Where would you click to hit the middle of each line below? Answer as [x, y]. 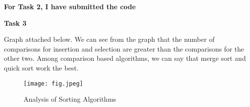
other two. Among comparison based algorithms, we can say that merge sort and [125, 58]
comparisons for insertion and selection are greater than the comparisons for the [124, 48]
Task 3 [15, 23]
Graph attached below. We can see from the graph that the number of [109, 39]
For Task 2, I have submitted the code [70, 6]
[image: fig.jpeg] [53, 83]
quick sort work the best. [41, 67]
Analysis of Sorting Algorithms [70, 99]
